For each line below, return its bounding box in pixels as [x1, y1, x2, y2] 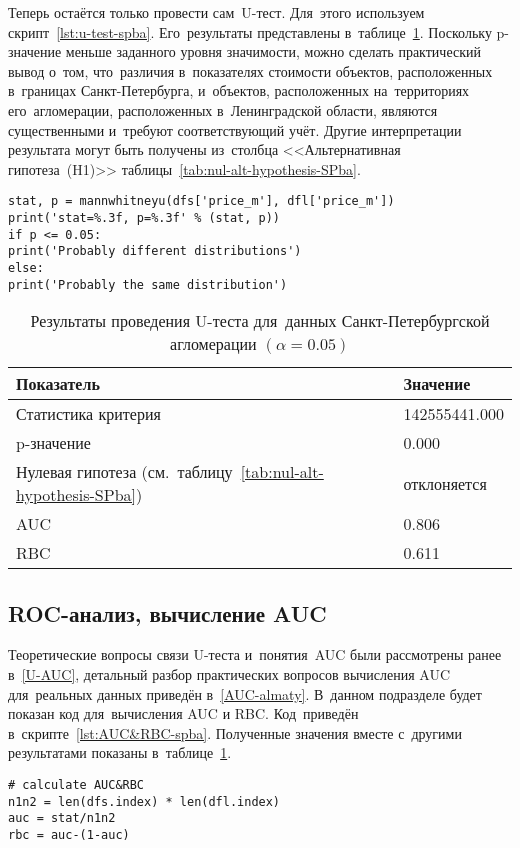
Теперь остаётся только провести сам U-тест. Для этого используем [8, 2, 425, 22]
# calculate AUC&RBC [8, 778, 145, 793]
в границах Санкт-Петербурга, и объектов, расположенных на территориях [8, 80, 470, 101]
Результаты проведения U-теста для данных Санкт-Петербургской [30, 309, 490, 333]
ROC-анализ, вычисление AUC [8, 597, 327, 628]
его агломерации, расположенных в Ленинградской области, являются [8, 99, 438, 120]
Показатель [16, 372, 100, 396]
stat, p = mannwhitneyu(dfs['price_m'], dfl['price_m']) [8, 194, 395, 209]
